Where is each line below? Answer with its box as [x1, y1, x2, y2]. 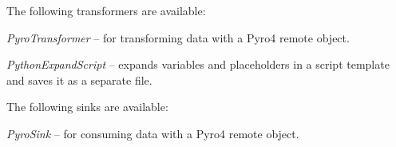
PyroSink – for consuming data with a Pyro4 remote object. [6, 125, 299, 141]
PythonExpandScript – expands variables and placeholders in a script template [6, 56, 390, 73]
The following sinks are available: [6, 98, 168, 115]
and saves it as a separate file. [6, 71, 152, 88]
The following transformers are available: [6, 2, 206, 18]
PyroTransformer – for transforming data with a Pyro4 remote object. [6, 29, 350, 46]
